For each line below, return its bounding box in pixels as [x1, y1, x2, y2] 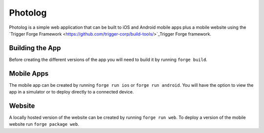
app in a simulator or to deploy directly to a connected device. [9, 89, 134, 95]
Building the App [9, 44, 61, 52]
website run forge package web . [9, 121, 79, 127]
